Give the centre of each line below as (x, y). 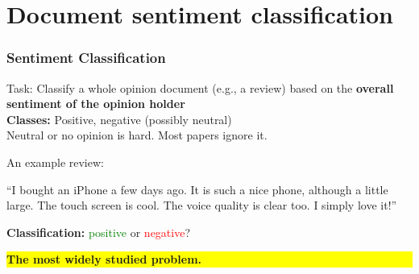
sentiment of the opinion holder (96, 104)
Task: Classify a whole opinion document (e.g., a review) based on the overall (200, 87)
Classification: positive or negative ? (99, 232)
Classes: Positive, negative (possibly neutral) (119, 119)
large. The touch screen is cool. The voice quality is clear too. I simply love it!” (202, 205)
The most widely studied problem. (104, 259)
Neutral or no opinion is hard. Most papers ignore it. (137, 135)
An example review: (55, 162)
